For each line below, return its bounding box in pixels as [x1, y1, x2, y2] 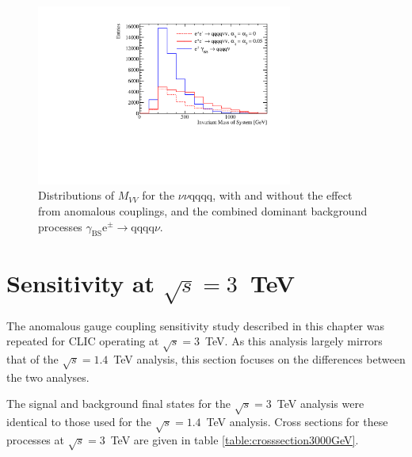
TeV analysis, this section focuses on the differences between [113, 351, 406, 368]
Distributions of [38, 187, 115, 204]
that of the [6, 351, 59, 368]
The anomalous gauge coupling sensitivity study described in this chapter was [6, 317, 385, 333]
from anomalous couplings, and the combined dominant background [38, 202, 368, 219]
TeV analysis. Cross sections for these [206, 413, 388, 430]
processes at [6, 432, 64, 447]
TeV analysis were [277, 395, 364, 412]
